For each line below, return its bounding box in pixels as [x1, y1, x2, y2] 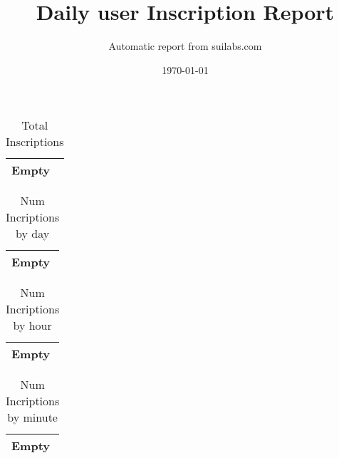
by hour [13, 317, 52, 334]
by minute [7, 409, 58, 426]
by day [16, 225, 50, 242]
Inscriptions [6, 133, 64, 150]
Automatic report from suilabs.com [108, 38, 262, 53]
